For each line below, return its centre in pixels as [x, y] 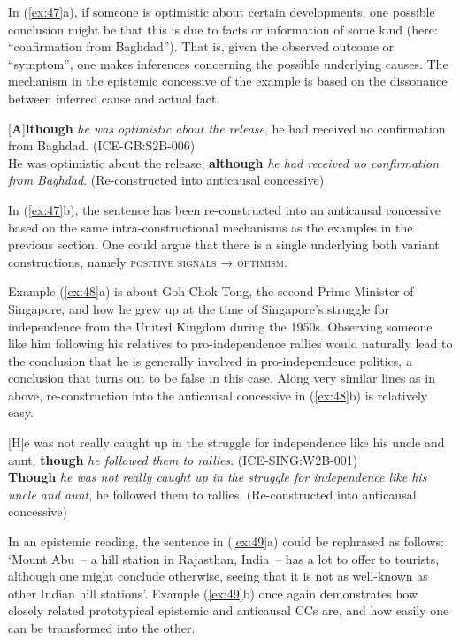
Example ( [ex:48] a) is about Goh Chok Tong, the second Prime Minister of [211, 291]
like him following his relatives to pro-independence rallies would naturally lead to [230, 343]
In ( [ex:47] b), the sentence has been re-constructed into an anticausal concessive [224, 209]
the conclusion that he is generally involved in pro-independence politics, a [210, 360]
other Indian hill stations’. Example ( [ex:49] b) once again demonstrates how [213, 593]
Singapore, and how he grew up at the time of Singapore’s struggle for [199, 308]
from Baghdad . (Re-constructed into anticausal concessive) [166, 180]
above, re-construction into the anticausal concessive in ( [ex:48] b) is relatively [218, 395]
